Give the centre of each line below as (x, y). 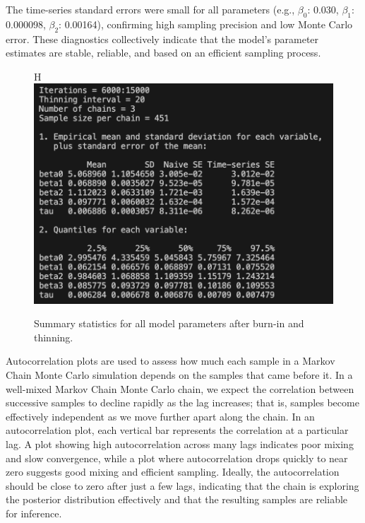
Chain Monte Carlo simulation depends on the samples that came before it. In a (179, 374)
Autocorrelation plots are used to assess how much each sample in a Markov (170, 361)
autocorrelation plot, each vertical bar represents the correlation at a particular (177, 430)
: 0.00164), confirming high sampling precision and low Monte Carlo (206, 24)
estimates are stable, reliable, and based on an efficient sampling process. (163, 53)
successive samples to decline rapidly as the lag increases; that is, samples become (182, 402)
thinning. (54, 337)
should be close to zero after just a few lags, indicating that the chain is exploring (182, 485)
